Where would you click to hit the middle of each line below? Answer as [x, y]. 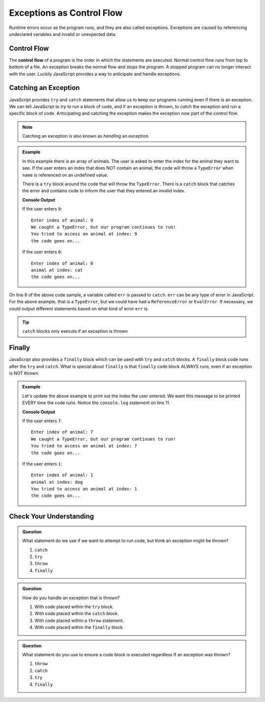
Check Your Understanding [52, 516]
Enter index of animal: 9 [62, 220]
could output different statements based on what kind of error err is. [79, 308]
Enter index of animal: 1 [62, 475]
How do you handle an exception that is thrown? [71, 598]
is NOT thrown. [24, 373]
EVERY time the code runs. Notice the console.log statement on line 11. [96, 403]
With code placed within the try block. [74, 607]
